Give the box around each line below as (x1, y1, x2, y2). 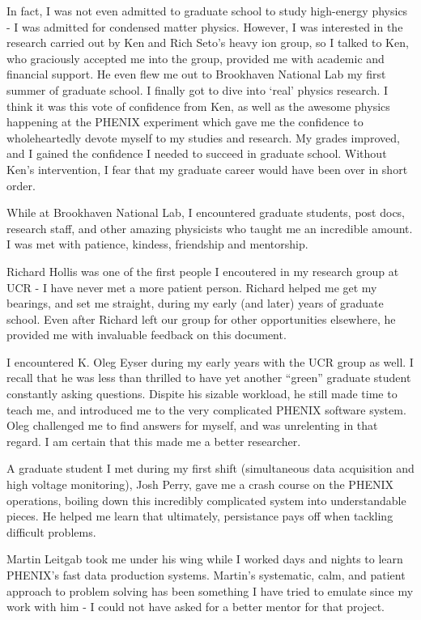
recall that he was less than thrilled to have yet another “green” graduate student (6, 369, 411, 386)
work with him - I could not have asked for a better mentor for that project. (6, 598, 385, 615)
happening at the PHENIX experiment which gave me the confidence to (6, 113, 364, 130)
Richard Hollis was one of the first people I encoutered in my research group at (6, 262, 399, 279)
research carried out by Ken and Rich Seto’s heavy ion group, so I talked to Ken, (6, 34, 409, 51)
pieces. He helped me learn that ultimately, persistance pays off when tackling (6, 507, 393, 524)
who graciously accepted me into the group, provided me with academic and (6, 49, 385, 66)
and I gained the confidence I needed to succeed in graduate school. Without (6, 145, 387, 162)
